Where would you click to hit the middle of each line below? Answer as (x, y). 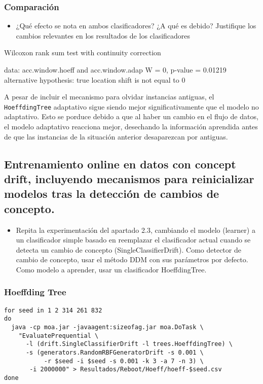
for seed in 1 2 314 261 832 (53, 310)
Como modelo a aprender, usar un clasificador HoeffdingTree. (111, 269)
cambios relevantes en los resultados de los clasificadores (103, 35)
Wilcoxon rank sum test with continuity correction (83, 53)
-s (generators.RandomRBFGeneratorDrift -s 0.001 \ (115, 353)
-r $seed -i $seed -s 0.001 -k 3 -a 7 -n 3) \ (124, 361)
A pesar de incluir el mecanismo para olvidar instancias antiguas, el (109, 97)
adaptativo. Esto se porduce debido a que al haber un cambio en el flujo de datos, (131, 116)
